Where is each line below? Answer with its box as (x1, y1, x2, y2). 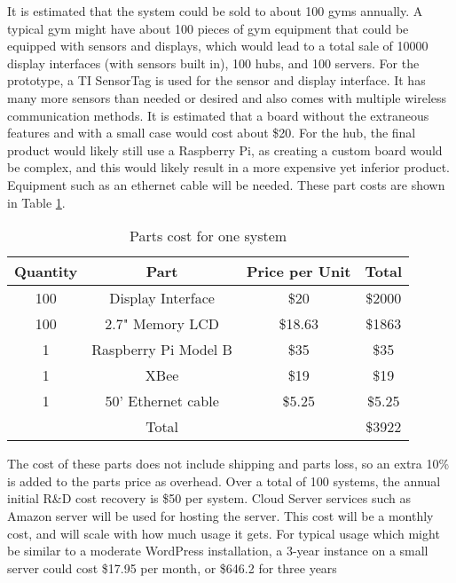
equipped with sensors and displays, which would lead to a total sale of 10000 (7, 36, 428, 55)
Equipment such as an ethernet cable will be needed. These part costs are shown (7, 175, 445, 193)
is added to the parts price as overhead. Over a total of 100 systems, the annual (7, 471, 441, 490)
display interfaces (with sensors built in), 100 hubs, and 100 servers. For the (7, 53, 420, 72)
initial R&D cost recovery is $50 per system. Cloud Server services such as (7, 489, 411, 508)
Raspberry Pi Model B (91, 339, 232, 360)
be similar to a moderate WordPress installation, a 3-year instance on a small (7, 541, 428, 560)
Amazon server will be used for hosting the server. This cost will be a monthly (7, 506, 434, 524)
